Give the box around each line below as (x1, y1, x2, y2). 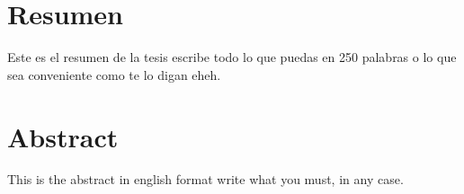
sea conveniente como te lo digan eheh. (7, 65, 221, 84)
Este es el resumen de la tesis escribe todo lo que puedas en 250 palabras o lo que (7, 48, 457, 66)
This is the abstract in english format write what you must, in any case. (7, 170, 404, 189)
